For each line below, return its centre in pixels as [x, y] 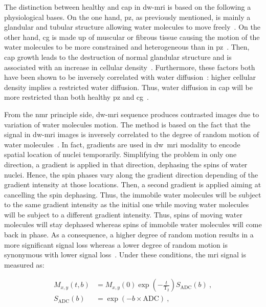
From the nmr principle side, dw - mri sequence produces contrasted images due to [132, 114]
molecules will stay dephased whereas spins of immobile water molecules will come [133, 224]
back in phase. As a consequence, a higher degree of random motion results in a [129, 235]
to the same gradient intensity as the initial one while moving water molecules [127, 204]
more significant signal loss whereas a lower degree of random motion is [116, 244]
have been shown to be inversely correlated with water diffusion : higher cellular [130, 77]
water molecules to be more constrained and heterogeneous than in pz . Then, [127, 47]
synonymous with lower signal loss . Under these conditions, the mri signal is [125, 255]
